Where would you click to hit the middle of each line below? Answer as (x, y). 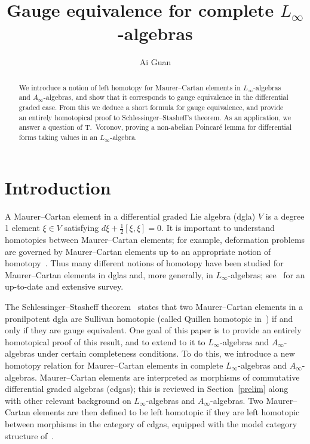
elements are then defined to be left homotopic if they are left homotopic (166, 412)
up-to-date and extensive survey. (64, 286)
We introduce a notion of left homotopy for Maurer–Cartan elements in (130, 87)
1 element (22, 228)
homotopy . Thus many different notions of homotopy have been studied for (144, 263)
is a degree (285, 216)
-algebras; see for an (266, 274)
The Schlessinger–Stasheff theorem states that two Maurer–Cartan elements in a (154, 306)
